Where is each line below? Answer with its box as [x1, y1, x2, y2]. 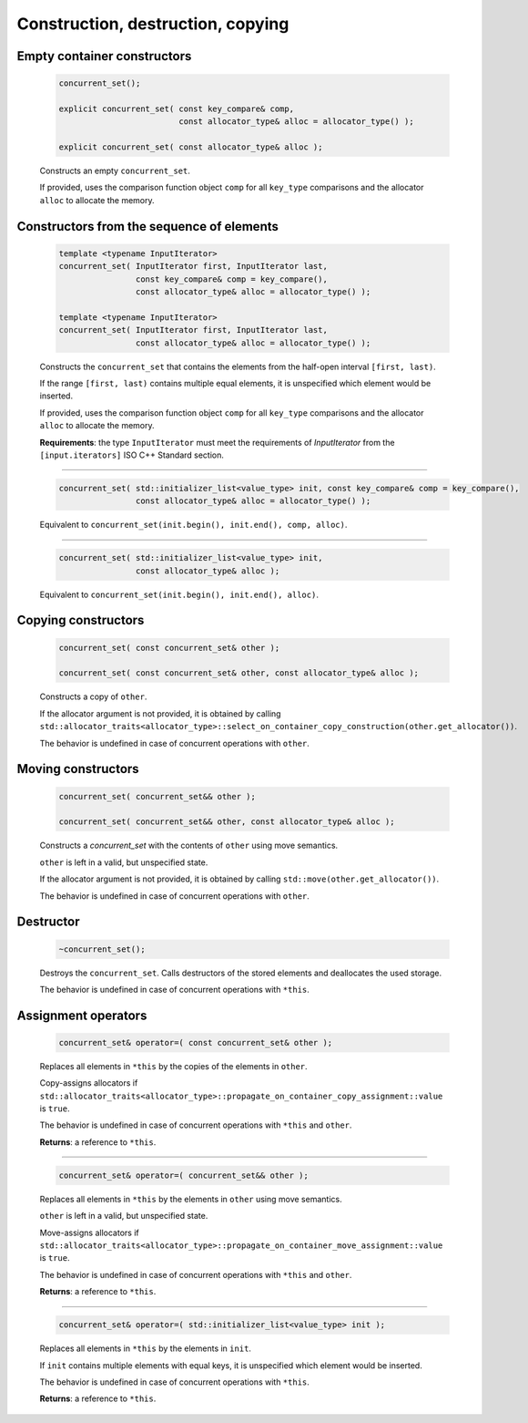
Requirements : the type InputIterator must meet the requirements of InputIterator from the [39, 437, 395, 448]
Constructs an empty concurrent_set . [39, 165, 190, 177]
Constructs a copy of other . [39, 691, 147, 702]
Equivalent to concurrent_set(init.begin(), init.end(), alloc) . [39, 589, 319, 600]
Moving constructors [16, 761, 140, 777]
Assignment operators [16, 1007, 147, 1023]
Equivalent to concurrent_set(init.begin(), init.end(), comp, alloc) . [39, 520, 348, 531]
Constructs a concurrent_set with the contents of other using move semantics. [39, 840, 339, 851]
